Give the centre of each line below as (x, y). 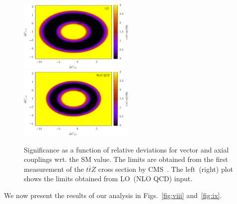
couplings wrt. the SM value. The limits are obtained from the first (126, 159)
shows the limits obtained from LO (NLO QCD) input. (108, 178)
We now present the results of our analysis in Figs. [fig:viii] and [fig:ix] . (113, 195)
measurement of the (54, 169)
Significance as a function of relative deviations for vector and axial (126, 149)
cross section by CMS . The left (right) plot (166, 169)
